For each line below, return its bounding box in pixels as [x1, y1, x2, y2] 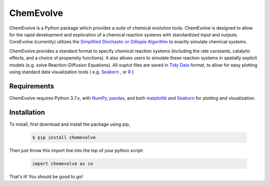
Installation [9, 108, 45, 117]
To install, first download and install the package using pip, [9, 121, 130, 127]
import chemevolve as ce [32, 161, 93, 167]
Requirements [9, 82, 54, 90]
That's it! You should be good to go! [9, 174, 83, 180]
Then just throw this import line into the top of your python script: [9, 147, 143, 153]
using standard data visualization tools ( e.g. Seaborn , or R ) [9, 69, 134, 75]
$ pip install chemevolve [32, 135, 96, 140]
